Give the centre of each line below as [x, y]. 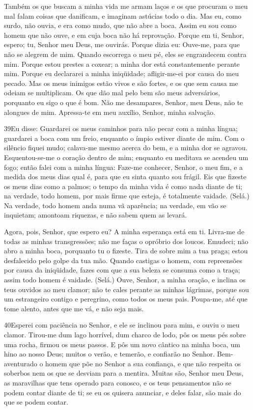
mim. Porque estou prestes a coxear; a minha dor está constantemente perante [122, 64]
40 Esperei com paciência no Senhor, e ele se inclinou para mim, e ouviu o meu [122, 325]
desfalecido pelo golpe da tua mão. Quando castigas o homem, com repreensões [123, 260]
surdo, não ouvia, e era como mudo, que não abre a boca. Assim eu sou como [120, 25]
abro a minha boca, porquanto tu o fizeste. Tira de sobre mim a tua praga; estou [126, 251]
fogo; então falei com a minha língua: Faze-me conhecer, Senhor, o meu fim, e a [123, 167]
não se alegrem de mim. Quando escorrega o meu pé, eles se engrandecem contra [125, 54]
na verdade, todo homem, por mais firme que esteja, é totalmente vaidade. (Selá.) [127, 196]
